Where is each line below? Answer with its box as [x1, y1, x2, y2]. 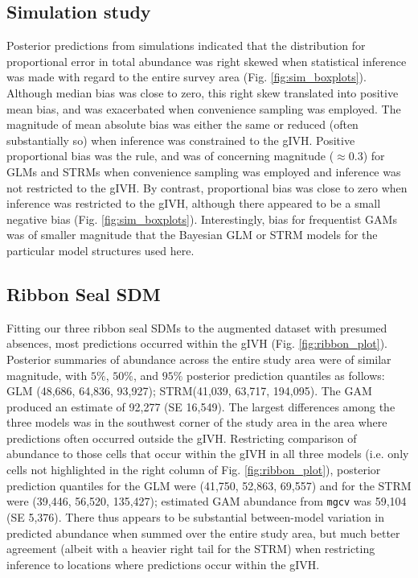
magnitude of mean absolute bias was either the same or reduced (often [6, 116, 359, 133]
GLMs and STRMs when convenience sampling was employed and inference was [6, 163, 401, 180]
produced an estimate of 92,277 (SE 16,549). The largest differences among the [6, 398, 395, 415]
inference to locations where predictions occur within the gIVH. [6, 555, 320, 572]
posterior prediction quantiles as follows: [186, 366, 385, 383]
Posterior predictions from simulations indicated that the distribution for [6, 37, 366, 54]
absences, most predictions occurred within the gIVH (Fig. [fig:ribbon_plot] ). [6, 335, 388, 352]
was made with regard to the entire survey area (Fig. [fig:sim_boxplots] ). [6, 68, 367, 85]
